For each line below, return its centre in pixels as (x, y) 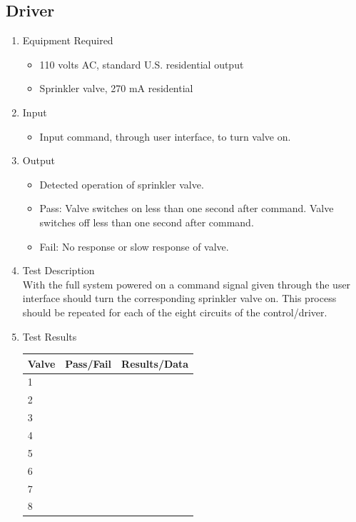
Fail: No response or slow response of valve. (134, 246)
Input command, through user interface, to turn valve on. (165, 136)
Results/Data (155, 363)
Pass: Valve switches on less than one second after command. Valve (187, 208)
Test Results (50, 336)
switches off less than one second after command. (147, 222)
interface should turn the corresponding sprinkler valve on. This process (179, 298)
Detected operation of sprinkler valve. (122, 184)
